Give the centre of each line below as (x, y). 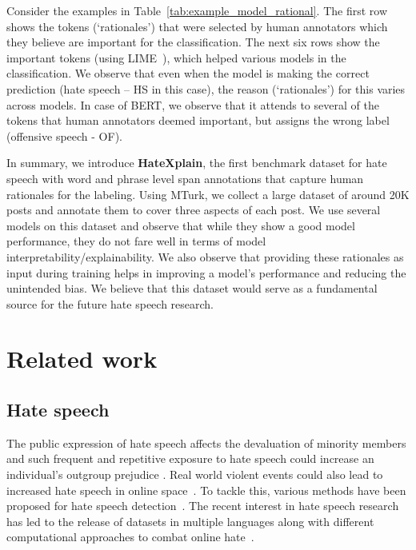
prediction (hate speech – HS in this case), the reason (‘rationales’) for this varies (206, 88)
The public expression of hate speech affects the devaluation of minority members (206, 442)
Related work (82, 359)
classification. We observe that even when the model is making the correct (188, 73)
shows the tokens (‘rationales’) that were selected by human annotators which (197, 26)
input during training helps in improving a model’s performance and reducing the (206, 272)
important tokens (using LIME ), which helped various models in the (176, 57)
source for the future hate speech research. (110, 303)
